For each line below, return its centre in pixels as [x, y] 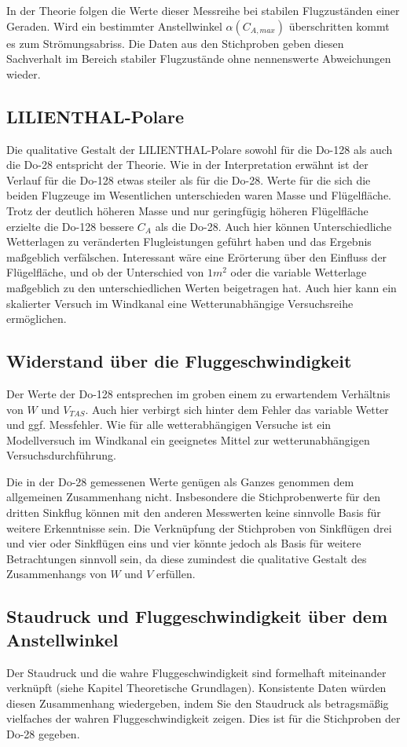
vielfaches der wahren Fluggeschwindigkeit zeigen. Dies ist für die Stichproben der [203, 718]
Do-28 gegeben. [43, 734]
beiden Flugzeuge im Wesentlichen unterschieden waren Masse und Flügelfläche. [199, 195]
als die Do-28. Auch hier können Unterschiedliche [273, 226]
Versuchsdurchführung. [61, 455]
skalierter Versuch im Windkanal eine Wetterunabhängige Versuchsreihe [180, 303]
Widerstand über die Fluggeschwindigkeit [179, 361]
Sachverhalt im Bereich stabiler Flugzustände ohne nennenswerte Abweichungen [199, 59]
